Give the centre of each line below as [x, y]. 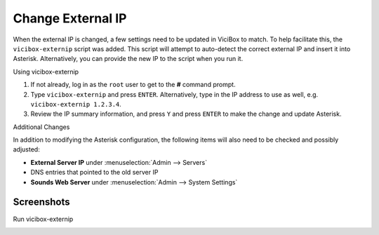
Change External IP [70, 18]
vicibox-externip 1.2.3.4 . [76, 104]
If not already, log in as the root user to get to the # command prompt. [133, 85]
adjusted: [26, 149]
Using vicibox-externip [46, 72]
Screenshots [41, 202]
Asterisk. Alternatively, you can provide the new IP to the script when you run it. [128, 59]
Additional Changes [41, 127]
